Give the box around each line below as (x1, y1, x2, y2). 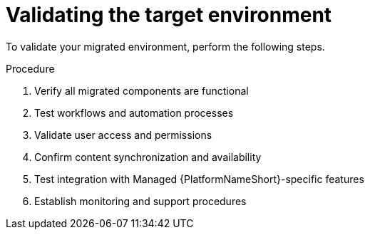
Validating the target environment (6, 3, 332, 27)
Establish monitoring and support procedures (34, 194, 247, 207)
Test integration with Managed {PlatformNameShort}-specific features (34, 172, 364, 185)
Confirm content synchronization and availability (34, 150, 262, 163)
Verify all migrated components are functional (34, 84, 249, 97)
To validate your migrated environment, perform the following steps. (6, 40, 325, 53)
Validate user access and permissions (34, 128, 212, 141)
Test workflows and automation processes (34, 106, 234, 119)
